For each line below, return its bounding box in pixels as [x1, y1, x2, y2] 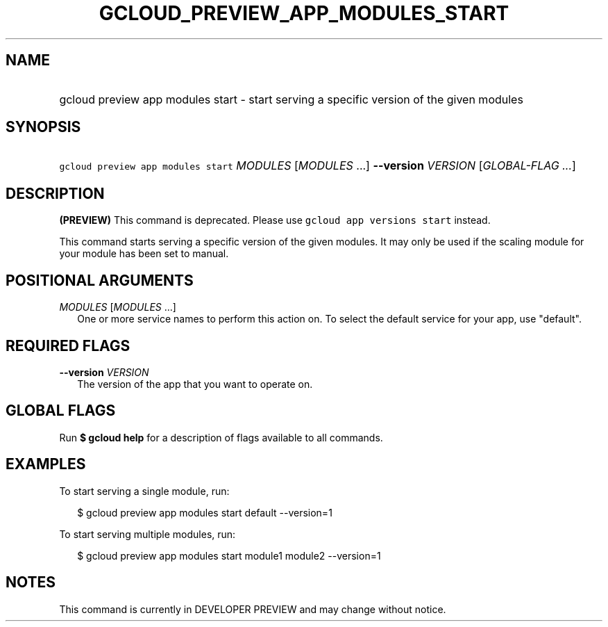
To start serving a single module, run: [59, 484, 230, 497]
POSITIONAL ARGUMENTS [6, 271, 194, 289]
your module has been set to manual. [59, 247, 229, 260]
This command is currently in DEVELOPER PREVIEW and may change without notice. [59, 603, 446, 615]
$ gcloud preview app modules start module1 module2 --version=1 [77, 549, 381, 562]
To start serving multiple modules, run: [59, 528, 236, 540]
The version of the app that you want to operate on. [77, 377, 313, 390]
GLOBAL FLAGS [6, 402, 116, 420]
